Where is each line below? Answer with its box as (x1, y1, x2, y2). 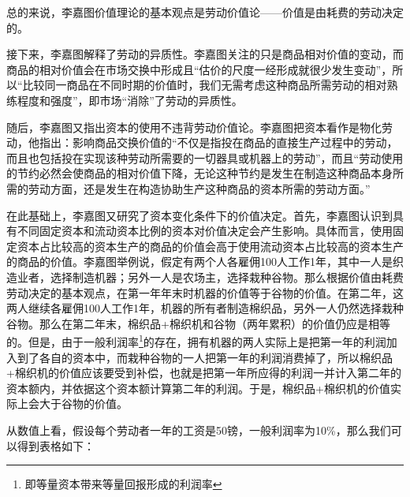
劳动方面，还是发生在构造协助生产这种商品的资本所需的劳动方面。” (28, 180, 371, 196)
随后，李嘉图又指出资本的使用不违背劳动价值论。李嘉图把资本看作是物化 (6, 118, 382, 135)
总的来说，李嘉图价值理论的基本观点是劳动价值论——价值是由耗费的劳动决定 (6, 4, 404, 20)
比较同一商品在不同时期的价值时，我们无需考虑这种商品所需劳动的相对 (22, 77, 387, 93)
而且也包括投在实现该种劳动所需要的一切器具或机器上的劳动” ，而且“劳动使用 (6, 149, 404, 166)
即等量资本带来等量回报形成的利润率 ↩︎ (24, 476, 222, 492)
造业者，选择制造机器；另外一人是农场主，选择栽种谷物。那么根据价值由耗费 (6, 268, 404, 285)
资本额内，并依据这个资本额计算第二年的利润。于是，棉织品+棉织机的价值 (6, 379, 390, 396)
